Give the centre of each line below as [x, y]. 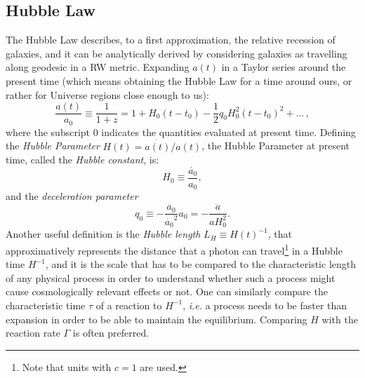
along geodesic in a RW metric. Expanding [98, 67]
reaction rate [33, 333]
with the [340, 319]
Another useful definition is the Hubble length [103, 234]
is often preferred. [111, 333]
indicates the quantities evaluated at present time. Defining [228, 131]
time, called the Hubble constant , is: [82, 160]
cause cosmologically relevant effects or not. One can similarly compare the [167, 291]
